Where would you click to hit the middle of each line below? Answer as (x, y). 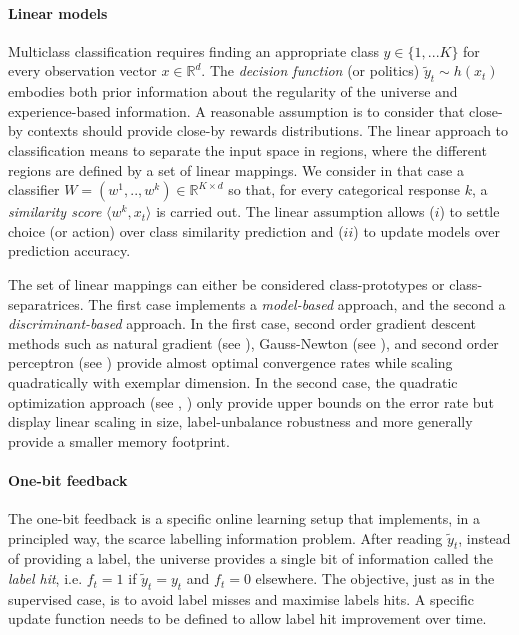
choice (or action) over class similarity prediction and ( (176, 230)
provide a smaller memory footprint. (119, 440)
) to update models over (427, 230)
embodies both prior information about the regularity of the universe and (233, 91)
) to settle (469, 211)
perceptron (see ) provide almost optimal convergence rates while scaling (230, 362)
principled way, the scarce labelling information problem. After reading (225, 537)
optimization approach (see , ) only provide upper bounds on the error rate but (251, 401)
